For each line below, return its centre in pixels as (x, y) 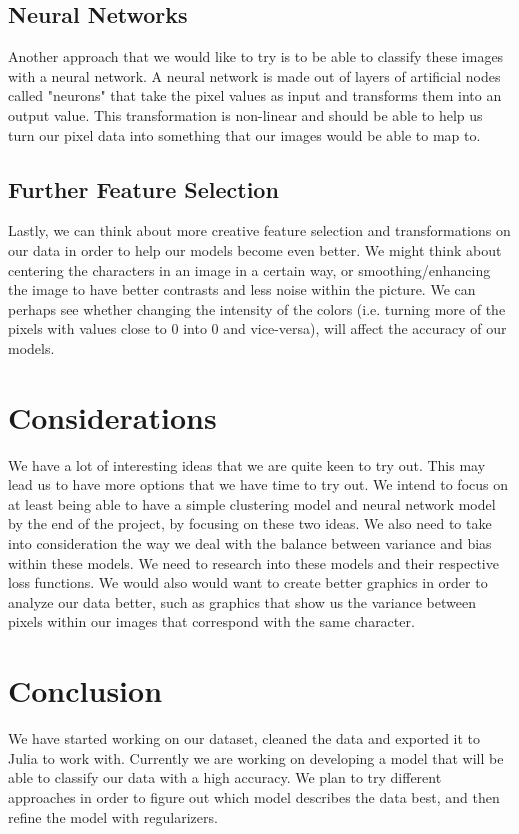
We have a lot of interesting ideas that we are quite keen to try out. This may (247, 464)
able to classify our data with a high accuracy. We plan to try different (225, 777)
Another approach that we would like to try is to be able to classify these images (256, 56)
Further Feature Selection (143, 188)
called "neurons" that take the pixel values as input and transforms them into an (255, 95)
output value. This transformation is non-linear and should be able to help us (245, 114)
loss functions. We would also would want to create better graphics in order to (248, 582)
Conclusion (85, 690)
